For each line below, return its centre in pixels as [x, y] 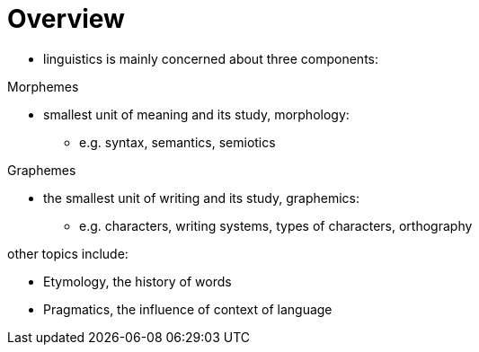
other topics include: [68, 253]
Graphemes [42, 170]
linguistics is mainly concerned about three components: [211, 58]
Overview [66, 19]
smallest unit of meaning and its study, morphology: [196, 114]
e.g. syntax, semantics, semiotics [177, 142]
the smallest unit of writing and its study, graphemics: [202, 198]
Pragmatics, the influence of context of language [188, 309]
